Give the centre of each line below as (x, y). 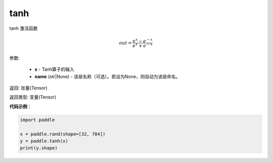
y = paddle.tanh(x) (44, 141)
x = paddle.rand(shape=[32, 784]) (63, 134)
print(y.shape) (39, 148)
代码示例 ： (20, 106)
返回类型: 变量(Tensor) (33, 97)
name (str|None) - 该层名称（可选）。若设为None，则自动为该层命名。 (107, 76)
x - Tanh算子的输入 (54, 69)
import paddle (37, 120)
